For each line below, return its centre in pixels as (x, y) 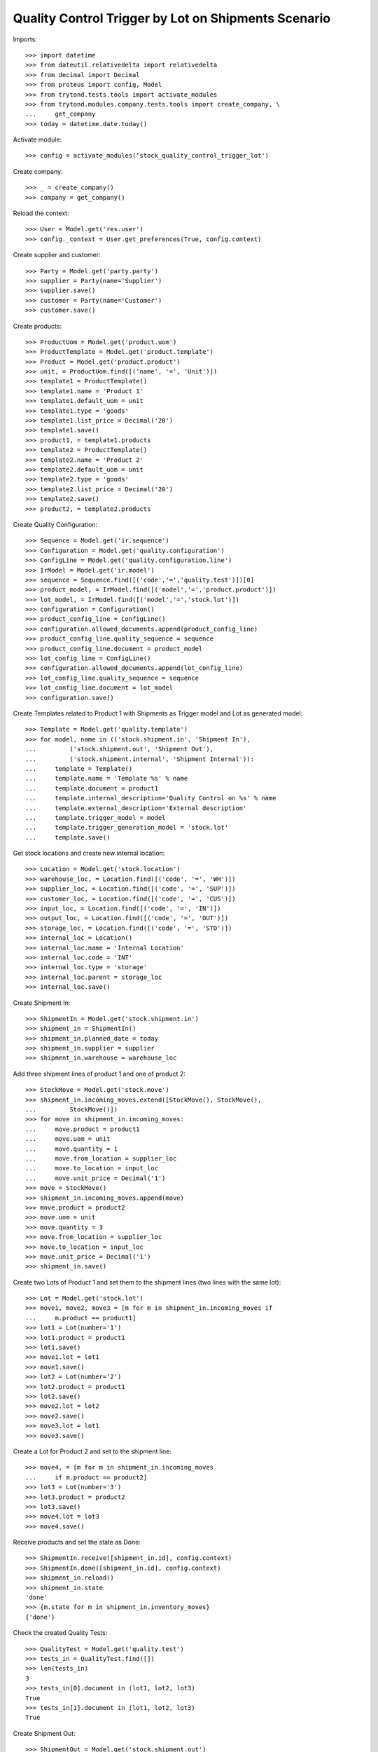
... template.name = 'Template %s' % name (107, 779)
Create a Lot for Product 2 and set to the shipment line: (92, 1451)
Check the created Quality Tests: (60, 1633)
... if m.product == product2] (86, 1477)
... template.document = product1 (92, 788)
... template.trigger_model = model (96, 817)
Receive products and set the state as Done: (77, 1542)
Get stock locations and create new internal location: (89, 853)
